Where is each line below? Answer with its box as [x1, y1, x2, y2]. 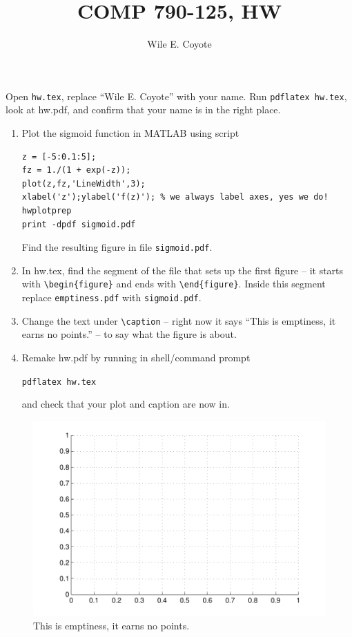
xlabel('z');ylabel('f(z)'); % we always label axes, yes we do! [21, 192, 329, 202]
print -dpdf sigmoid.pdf [21, 219, 136, 229]
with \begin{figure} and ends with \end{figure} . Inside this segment [21, 276, 326, 291]
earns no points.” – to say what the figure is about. [21, 327, 237, 341]
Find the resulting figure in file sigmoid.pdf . [21, 240, 213, 254]
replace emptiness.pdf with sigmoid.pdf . [21, 290, 202, 305]
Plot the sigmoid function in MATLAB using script [21, 125, 239, 140]
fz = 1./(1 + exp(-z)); [21, 165, 131, 175]
